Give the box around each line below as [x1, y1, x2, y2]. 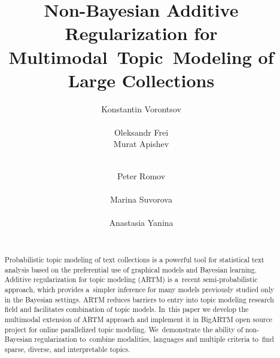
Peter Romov [117, 169, 166, 182]
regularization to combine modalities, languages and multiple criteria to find [34, 334, 274, 344]
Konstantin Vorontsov [101, 102, 181, 115]
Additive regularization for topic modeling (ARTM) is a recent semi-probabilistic [4, 274, 258, 284]
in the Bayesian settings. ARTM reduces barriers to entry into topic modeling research [4, 294, 274, 304]
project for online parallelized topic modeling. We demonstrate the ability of [4, 324, 244, 334]
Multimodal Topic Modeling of [8, 44, 274, 69]
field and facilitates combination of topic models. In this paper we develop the [4, 304, 249, 314]
